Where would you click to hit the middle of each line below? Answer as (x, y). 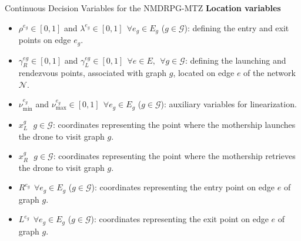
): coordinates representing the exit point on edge (180, 219)
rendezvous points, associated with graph (93, 73)
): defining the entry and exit (237, 27)
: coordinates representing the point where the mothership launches (174, 124)
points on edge (45, 40)
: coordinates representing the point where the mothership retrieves (174, 156)
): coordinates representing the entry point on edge (183, 187)
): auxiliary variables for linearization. (229, 104)
